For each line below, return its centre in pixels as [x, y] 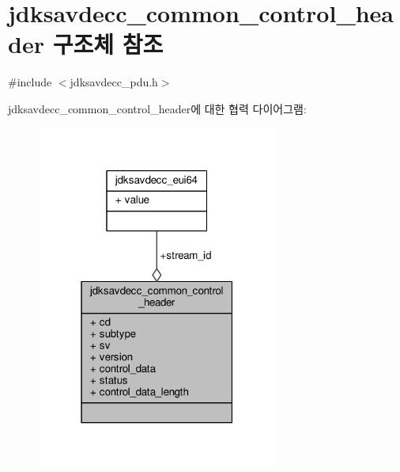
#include [30, 82]
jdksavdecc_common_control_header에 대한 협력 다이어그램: [157, 108]
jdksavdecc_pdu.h [114, 82]
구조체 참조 [108, 44]
